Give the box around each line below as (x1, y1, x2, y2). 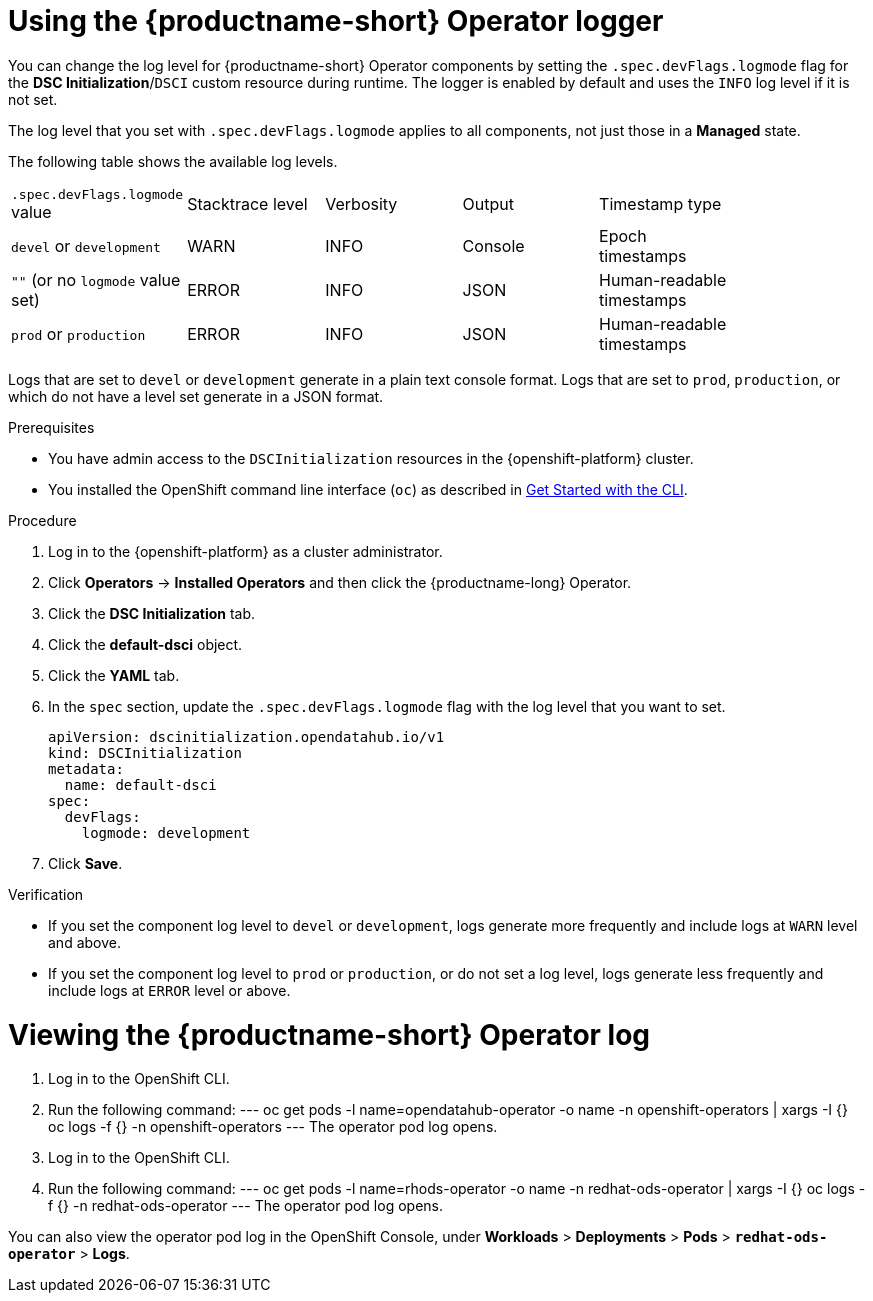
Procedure (8, 511, 77, 529)
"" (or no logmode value (11, 269, 181, 290)
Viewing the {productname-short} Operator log (8, 1017, 651, 1052)
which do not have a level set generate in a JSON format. (8, 387, 384, 405)
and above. (48, 933, 121, 951)
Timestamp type (599, 194, 722, 215)
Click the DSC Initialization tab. (48, 604, 256, 622)
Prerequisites (8, 418, 95, 436)
